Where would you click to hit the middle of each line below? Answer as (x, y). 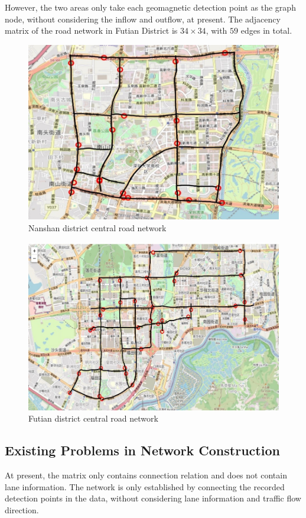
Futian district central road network (93, 418)
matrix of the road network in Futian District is (91, 30)
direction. (22, 510)
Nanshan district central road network (97, 227)
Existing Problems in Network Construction (142, 450)
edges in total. (266, 30)
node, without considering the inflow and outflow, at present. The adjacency (143, 19)
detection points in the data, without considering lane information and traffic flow (153, 498)
